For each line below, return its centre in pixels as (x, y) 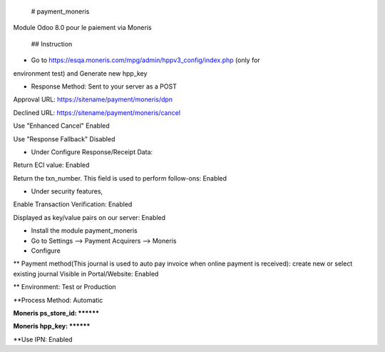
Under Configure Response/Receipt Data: (92, 152)
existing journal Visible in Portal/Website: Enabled (86, 273)
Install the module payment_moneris (84, 231)
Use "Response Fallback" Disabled (64, 139)
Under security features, (67, 191)
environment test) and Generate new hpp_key (80, 73)
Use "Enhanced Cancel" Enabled (61, 126)
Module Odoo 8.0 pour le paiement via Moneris (83, 28)
